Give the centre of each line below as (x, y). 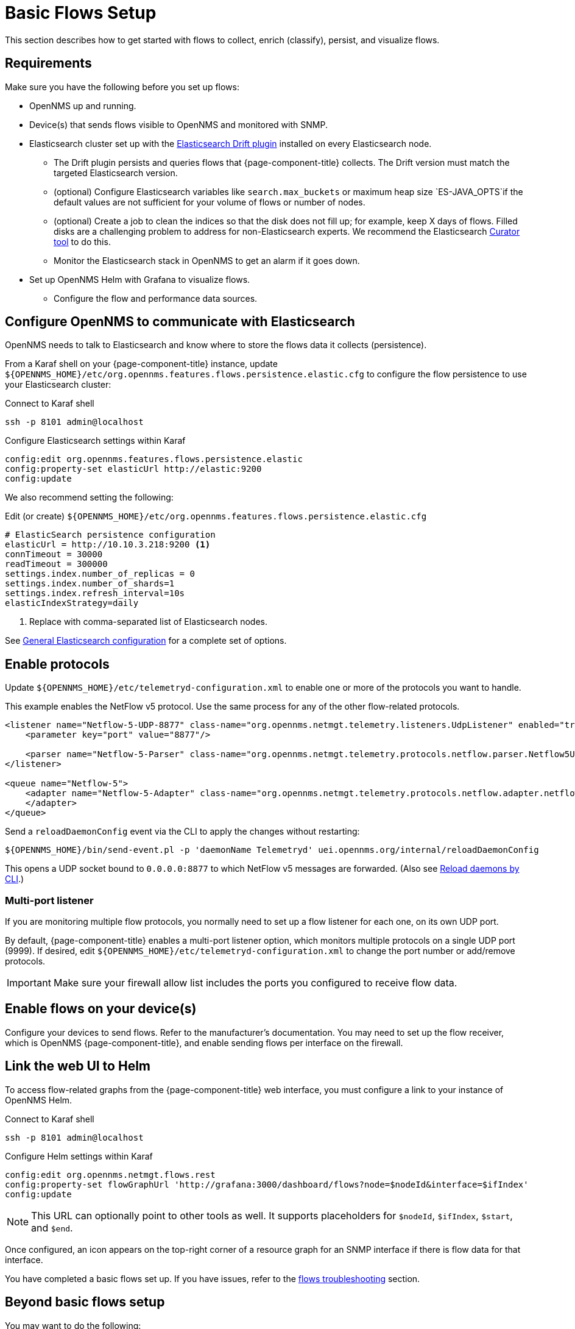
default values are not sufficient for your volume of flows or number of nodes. (210, 202)
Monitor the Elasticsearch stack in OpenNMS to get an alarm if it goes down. (207, 260)
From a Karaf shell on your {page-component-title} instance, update (141, 364)
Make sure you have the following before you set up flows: (122, 87)
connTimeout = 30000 (54, 554)
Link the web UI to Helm (78, 1066)
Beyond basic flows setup (85, 1302)
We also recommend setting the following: (89, 497)
